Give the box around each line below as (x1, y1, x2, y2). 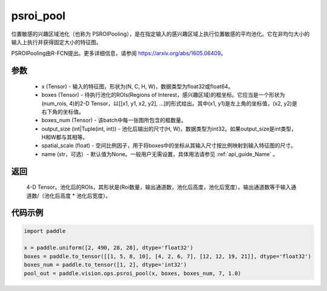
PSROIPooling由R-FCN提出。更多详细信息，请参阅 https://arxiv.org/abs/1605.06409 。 (11, 50, 226, 57)
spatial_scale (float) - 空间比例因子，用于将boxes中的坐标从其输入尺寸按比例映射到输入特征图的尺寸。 (41, 142, 297, 149)
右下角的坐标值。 (41, 108, 84, 115)
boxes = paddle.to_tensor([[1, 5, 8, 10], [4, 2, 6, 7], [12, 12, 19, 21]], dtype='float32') (24, 253, 312, 260)
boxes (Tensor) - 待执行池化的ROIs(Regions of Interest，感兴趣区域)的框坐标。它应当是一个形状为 (41, 91, 285, 99)
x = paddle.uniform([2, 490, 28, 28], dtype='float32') (24, 244, 194, 251)
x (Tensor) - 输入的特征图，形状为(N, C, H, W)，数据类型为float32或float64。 (41, 82, 234, 90)
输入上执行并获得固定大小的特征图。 (11, 38, 102, 45)
